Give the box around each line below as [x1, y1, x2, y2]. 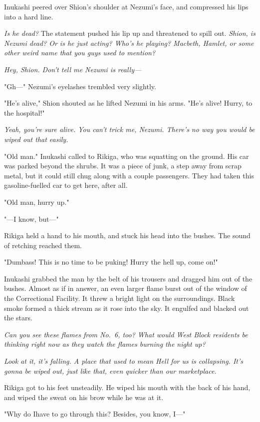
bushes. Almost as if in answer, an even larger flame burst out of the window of [4, 283, 247, 293]
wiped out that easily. [4, 134, 68, 144]
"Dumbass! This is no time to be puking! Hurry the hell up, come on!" [4, 257, 218, 267]
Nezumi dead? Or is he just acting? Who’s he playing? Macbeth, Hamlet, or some [4, 37, 254, 48]
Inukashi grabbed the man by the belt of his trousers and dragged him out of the [4, 273, 253, 283]
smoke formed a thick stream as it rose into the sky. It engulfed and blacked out [4, 302, 249, 313]
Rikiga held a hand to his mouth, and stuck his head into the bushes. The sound [4, 230, 251, 241]
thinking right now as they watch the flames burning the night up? [4, 339, 206, 349]
